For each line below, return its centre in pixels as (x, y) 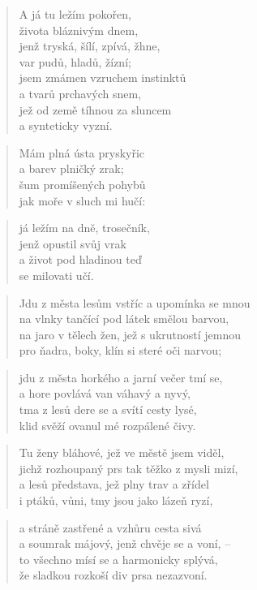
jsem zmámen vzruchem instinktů (103, 78)
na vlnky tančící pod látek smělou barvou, (124, 319)
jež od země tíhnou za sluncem (95, 109)
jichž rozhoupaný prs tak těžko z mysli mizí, (128, 468)
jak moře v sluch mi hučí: (82, 200)
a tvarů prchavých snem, (80, 93)
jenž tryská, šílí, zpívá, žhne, (90, 46)
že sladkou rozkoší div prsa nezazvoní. (113, 575)
